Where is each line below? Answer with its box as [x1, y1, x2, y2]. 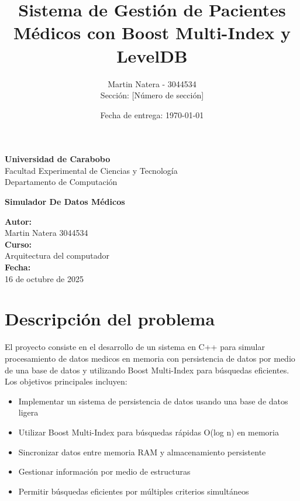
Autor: [5, 215, 32, 227]
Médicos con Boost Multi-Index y [13, 20, 291, 44]
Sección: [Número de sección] [100, 89, 204, 101]
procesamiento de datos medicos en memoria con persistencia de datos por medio [5, 352, 295, 364]
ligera [18, 406, 39, 418]
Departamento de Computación [5, 176, 118, 188]
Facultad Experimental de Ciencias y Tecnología [5, 164, 178, 176]
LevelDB [116, 43, 188, 67]
